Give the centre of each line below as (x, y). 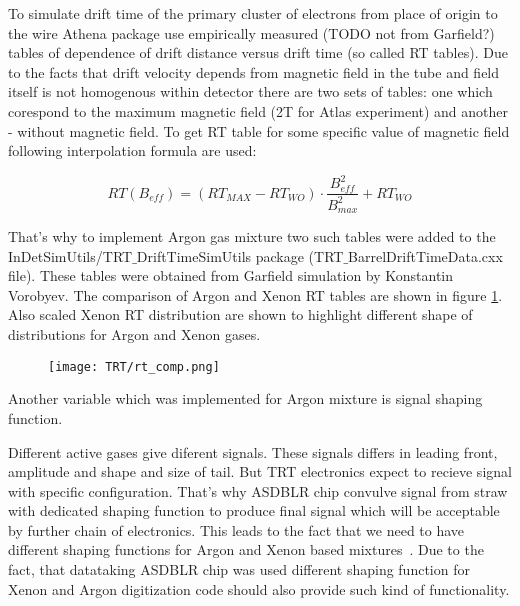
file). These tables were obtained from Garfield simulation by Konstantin (231, 275)
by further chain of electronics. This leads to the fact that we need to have (236, 529)
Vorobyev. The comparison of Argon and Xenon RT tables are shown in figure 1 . (255, 294)
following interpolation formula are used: (132, 150)
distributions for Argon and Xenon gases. (134, 334)
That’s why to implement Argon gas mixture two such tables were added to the (252, 236)
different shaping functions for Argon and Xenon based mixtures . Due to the (246, 549)
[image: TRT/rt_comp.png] (134, 366)
